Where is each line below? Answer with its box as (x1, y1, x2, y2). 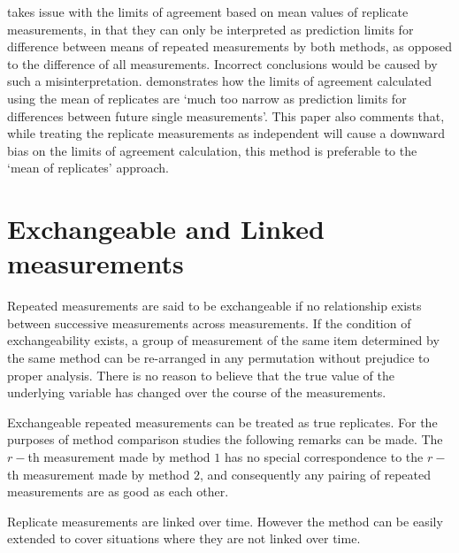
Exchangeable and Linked (7, 211, 325, 247)
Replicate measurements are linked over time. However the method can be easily (7, 511, 443, 530)
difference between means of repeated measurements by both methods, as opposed (7, 37, 452, 56)
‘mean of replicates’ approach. (7, 158, 169, 177)
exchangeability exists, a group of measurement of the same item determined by (7, 331, 440, 349)
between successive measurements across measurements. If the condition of (7, 313, 411, 332)
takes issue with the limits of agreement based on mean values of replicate (7, 3, 409, 20)
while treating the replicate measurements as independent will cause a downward (7, 124, 446, 142)
